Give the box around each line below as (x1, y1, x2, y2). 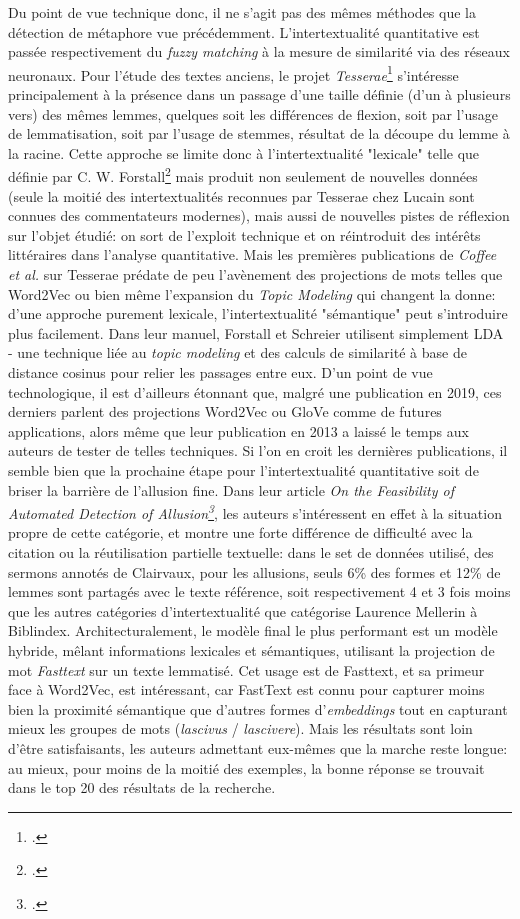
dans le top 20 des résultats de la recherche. (8, 777, 276, 798)
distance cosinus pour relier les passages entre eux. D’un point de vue (8, 362, 433, 382)
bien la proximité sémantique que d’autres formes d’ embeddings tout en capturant (8, 698, 508, 719)
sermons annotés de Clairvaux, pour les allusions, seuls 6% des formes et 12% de (8, 561, 501, 582)
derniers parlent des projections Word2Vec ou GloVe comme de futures (8, 401, 442, 422)
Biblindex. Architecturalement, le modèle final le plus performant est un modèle (8, 620, 498, 641)
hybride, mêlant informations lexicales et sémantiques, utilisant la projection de (8, 639, 495, 660)
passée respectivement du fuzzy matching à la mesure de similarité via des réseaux (8, 41, 510, 62)
